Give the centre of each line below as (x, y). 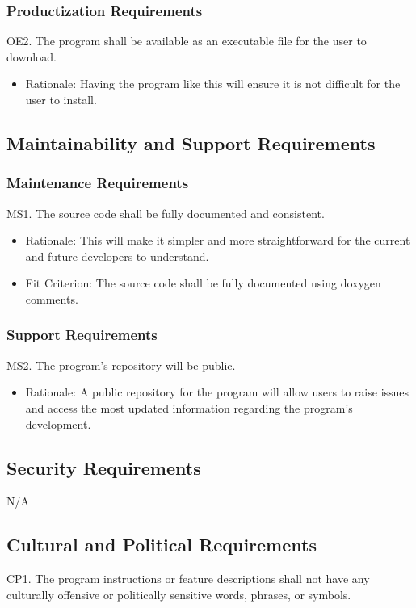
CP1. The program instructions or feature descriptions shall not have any (188, 579)
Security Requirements (104, 467)
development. (58, 424)
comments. (52, 298)
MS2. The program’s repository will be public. (121, 365)
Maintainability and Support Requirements (191, 143)
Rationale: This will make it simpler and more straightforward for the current (218, 240)
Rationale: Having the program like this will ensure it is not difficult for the (213, 84)
